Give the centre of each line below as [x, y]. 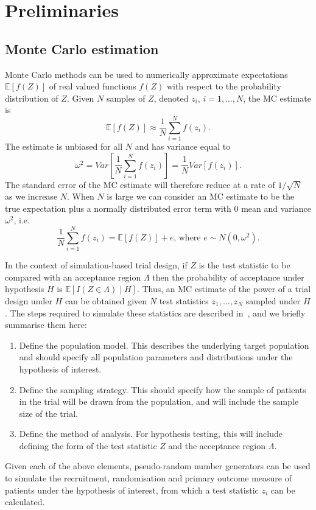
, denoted [171, 98]
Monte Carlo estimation [82, 48]
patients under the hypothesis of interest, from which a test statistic [132, 490]
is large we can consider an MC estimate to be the [201, 196]
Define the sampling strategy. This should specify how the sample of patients [163, 389]
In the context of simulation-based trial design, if [96, 265]
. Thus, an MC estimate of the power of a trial [224, 289]
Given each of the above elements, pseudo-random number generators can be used [158, 466]
